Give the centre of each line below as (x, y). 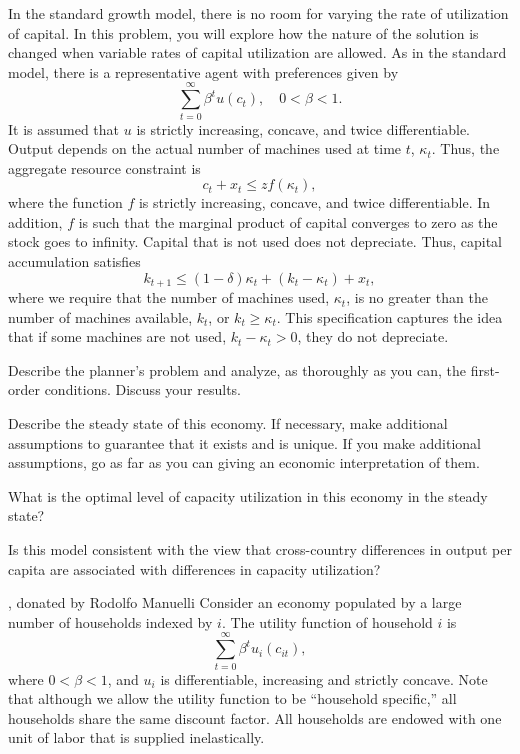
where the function (65, 202)
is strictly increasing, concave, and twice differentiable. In (314, 202)
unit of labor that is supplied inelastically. (136, 737)
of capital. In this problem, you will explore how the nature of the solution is (243, 32)
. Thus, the (465, 148)
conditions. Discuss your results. (142, 389)
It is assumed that (64, 128)
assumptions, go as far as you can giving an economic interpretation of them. (244, 462)
